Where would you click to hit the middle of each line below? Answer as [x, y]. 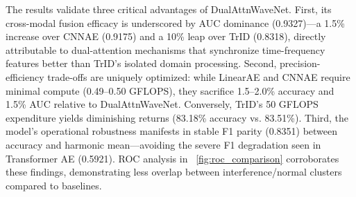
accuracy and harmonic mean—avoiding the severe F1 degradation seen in [163, 144]
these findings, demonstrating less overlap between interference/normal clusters [174, 172]
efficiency [25, 76]
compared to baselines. [54, 185]
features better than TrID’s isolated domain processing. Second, [141, 63]
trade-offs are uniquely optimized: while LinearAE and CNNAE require [199, 76]
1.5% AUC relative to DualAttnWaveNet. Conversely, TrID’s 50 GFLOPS [162, 104]
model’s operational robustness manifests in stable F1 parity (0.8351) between [172, 131]
